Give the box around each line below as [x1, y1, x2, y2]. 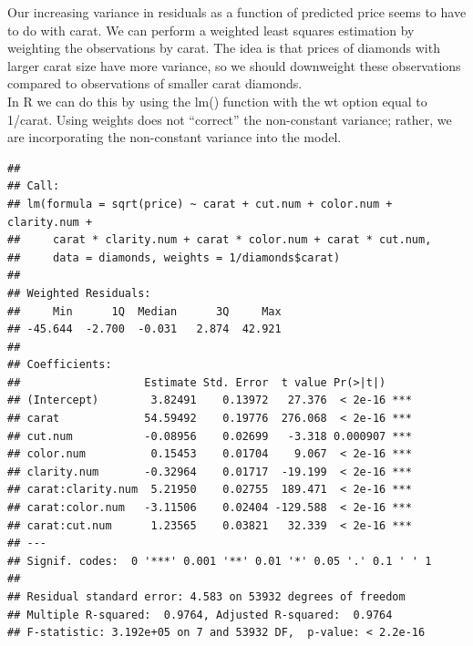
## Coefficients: [7, 358, 112, 372]
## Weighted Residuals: [7, 286, 151, 300]
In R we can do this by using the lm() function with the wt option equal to [7, 91, 427, 110]
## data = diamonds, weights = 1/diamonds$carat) [7, 251, 341, 264]
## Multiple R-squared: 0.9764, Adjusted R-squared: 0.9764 [7, 608, 393, 621]
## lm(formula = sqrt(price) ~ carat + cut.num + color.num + [7, 197, 393, 210]
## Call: [7, 179, 60, 193]
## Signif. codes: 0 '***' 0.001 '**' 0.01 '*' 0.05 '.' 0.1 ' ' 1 [7, 554, 432, 568]
